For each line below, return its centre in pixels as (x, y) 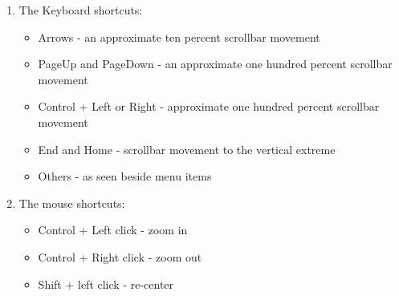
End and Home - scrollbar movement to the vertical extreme (187, 149)
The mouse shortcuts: (72, 203)
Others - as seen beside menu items (125, 176)
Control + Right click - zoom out (120, 256)
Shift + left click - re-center (106, 284)
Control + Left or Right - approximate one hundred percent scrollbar (209, 106)
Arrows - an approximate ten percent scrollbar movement (179, 36)
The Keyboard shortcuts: (81, 10)
